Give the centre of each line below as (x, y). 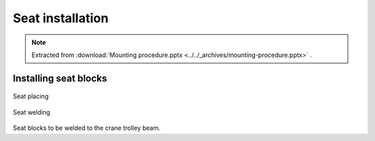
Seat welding (32, 112)
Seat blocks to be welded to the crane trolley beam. (87, 128)
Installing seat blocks (60, 78)
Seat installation (61, 18)
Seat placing (31, 97)
